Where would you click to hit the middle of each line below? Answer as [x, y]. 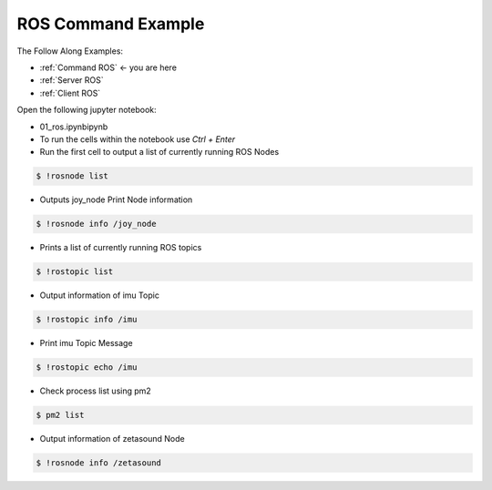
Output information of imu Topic [99, 295]
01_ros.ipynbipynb [74, 127]
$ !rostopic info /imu [87, 320]
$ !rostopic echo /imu [87, 367]
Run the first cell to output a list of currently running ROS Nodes [159, 152]
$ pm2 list [60, 415]
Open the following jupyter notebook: [87, 110]
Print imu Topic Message [86, 343]
